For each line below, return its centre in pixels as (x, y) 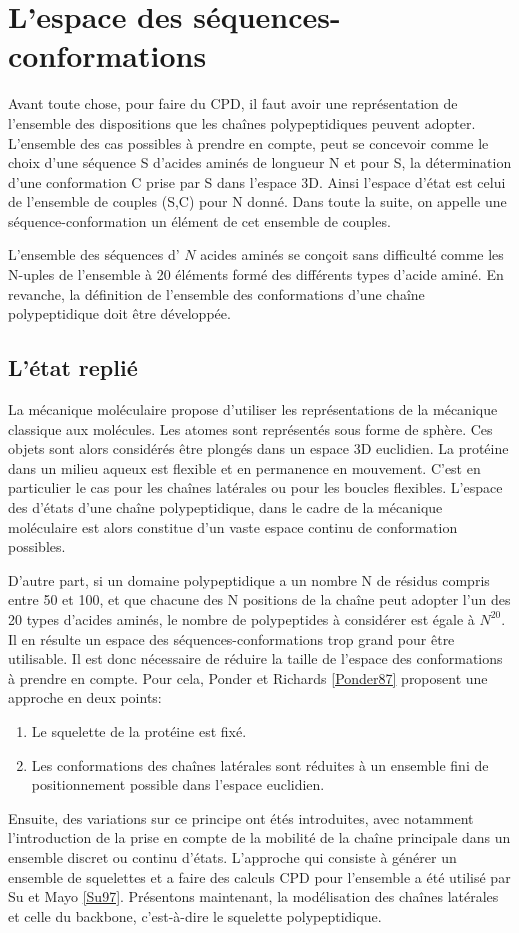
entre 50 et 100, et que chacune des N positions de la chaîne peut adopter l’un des (259, 599)
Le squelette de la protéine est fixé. (139, 730)
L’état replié (73, 367)
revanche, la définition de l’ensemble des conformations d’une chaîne (216, 293)
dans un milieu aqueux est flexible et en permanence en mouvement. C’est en (244, 467)
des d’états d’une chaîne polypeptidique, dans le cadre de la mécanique (225, 507)
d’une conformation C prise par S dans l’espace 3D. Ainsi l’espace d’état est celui (257, 181)
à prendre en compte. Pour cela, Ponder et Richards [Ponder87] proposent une (248, 677)
